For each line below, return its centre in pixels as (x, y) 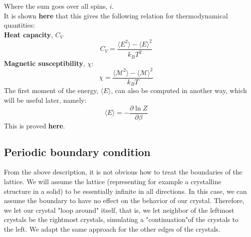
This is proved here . (34, 125)
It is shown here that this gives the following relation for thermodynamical (116, 15)
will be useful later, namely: (45, 100)
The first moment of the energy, (51, 90)
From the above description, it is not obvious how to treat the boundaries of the (123, 172)
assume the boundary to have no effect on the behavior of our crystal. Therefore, (124, 200)
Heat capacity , (29, 34)
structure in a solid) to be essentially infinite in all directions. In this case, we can (125, 191)
